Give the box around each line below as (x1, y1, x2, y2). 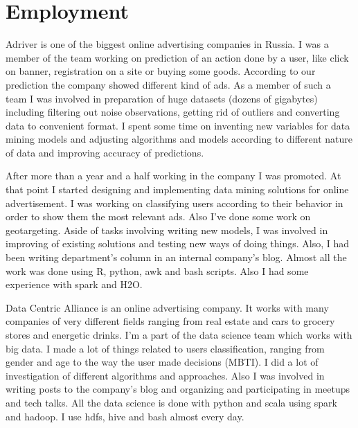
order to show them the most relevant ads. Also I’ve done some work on (6, 209, 311, 224)
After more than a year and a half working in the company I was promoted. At (6, 168, 341, 183)
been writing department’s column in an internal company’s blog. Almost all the (6, 250, 347, 265)
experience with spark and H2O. (6, 277, 143, 292)
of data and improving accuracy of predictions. (6, 145, 204, 159)
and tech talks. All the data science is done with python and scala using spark (6, 395, 337, 409)
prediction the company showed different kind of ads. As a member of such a (6, 77, 331, 91)
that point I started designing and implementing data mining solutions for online (6, 182, 349, 197)
